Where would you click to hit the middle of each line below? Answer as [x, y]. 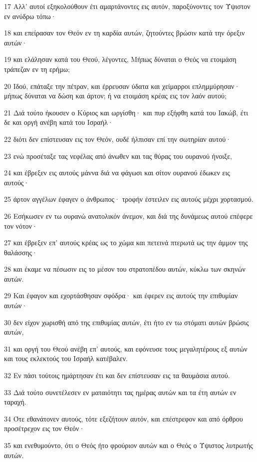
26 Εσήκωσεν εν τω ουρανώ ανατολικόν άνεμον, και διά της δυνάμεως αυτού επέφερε [128, 216]
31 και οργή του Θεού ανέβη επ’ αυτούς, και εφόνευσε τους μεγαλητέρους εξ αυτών [126, 348]
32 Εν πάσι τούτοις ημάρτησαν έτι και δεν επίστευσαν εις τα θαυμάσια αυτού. [117, 375]
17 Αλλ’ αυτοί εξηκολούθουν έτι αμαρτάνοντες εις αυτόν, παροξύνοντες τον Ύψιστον [127, 6]
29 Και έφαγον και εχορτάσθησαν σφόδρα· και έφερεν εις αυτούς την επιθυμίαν [121, 295]
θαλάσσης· [21, 252]
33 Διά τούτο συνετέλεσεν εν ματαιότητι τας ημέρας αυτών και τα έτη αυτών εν [120, 392]
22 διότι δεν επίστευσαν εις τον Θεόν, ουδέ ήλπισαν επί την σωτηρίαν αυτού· [118, 139]
